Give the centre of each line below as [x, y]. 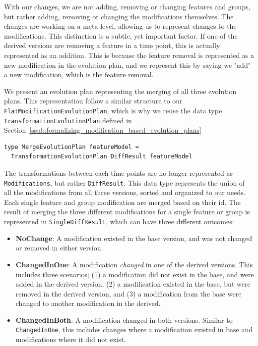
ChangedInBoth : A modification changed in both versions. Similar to [124, 320]
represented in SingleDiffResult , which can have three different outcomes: [119, 222]
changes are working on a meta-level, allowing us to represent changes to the [120, 26]
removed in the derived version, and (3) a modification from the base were [129, 293]
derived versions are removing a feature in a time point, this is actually [112, 45]
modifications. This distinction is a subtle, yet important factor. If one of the [121, 35]
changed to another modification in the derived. [88, 303]
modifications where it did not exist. [71, 339]
